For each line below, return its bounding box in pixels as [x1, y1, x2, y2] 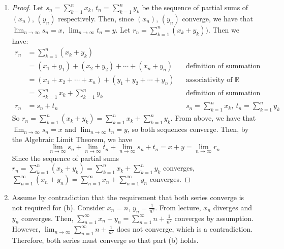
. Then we [208, 24, 239, 35]
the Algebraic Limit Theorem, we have [12, 133, 133, 144]
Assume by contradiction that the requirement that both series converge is [12, 192, 244, 203]
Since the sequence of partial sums [12, 152, 119, 163]
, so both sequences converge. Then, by [127, 124, 249, 134]
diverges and [213, 202, 253, 212]
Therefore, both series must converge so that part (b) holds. [12, 235, 199, 245]
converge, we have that [182, 13, 254, 23]
